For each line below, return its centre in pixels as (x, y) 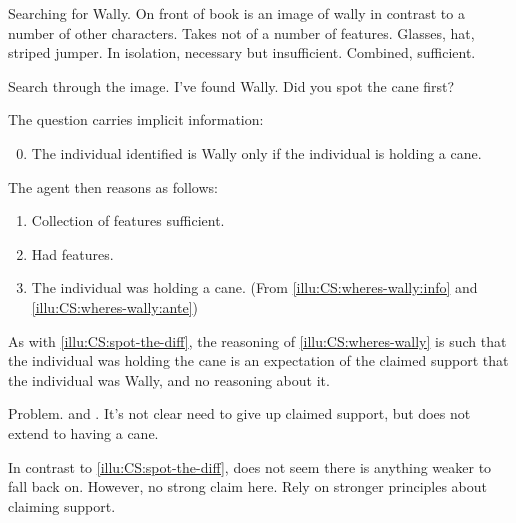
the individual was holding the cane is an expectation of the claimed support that (258, 360)
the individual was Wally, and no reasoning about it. (169, 379)
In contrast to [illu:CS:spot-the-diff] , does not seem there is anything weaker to (250, 466)
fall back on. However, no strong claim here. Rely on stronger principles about (247, 486)
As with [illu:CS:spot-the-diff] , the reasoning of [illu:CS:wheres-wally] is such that (257, 340)
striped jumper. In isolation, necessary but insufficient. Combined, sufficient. (242, 52)
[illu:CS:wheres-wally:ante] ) (114, 306)
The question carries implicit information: (136, 119)
